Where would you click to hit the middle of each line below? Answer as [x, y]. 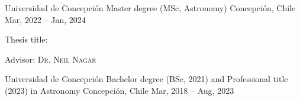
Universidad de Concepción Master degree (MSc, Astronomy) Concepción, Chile [150, 8]
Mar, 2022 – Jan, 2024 [45, 19]
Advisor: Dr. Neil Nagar [51, 59]
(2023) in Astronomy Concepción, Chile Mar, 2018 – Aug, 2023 [120, 90]
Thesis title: [26, 39]
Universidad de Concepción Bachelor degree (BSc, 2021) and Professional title [146, 79]
